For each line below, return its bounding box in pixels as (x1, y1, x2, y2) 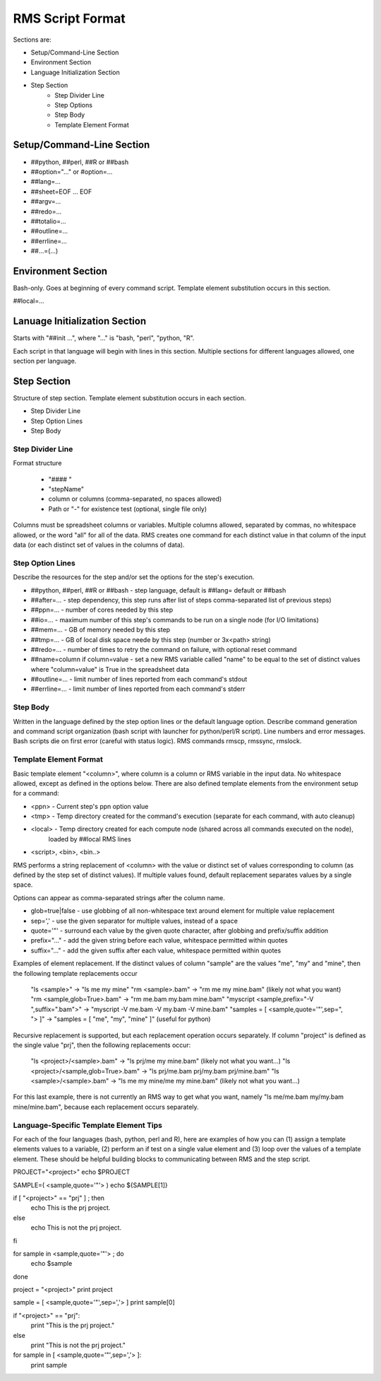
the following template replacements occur (13, 969, 138, 977)
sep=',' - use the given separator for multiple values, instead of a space (30, 916, 238, 925)
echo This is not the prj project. (30, 1223, 122, 1232)
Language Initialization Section (30, 68, 120, 76)
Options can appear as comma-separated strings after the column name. (13, 893, 226, 902)
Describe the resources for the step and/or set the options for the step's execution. (13, 573, 255, 581)
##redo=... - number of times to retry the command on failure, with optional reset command (30, 645, 297, 653)
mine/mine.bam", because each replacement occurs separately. (13, 1102, 199, 1111)
